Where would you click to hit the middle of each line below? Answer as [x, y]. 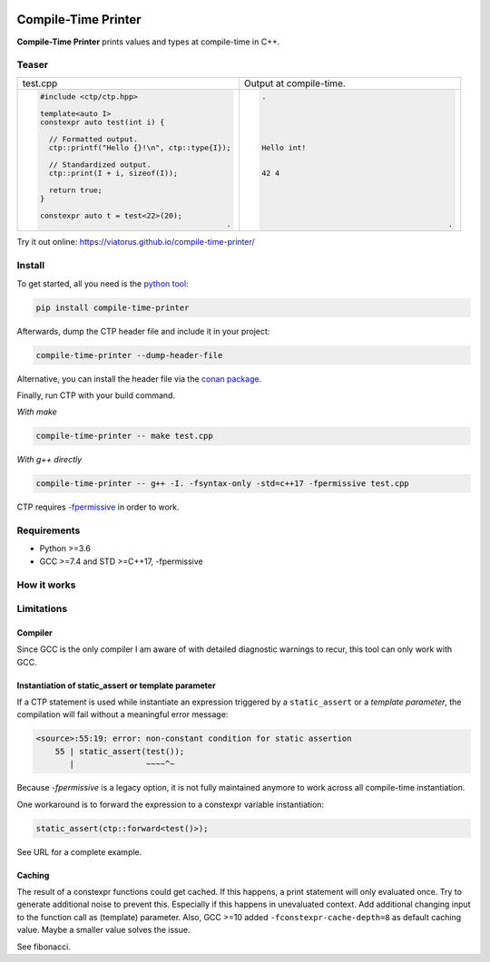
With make [37, 412]
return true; [76, 190]
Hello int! [284, 147]
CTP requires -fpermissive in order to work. [98, 507]
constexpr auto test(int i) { [102, 122]
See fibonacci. [44, 947]
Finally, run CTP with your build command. [96, 395]
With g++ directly [49, 460]
